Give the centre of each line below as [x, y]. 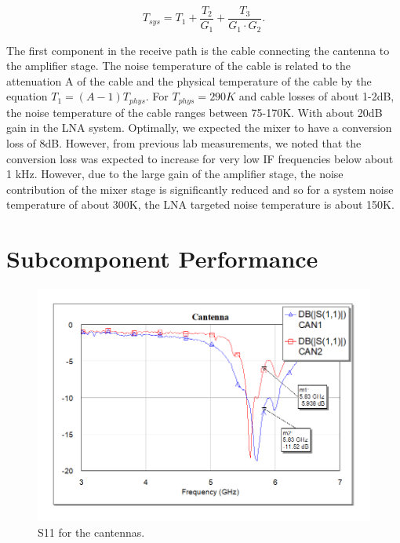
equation [27, 96]
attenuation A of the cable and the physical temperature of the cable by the [189, 80]
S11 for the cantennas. [91, 532]
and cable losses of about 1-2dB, [316, 96]
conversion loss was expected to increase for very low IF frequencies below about [200, 158]
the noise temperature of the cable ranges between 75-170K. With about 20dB [195, 112]
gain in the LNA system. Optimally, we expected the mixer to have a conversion [199, 128]
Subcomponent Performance [162, 259]
